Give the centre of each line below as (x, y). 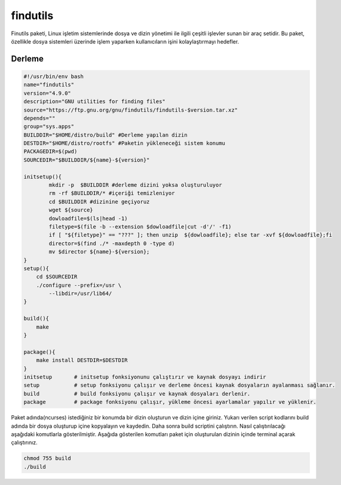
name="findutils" (49, 85)
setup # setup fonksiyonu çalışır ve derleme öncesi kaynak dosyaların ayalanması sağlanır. (179, 385)
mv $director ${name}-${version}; (99, 252)
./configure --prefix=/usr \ (79, 285)
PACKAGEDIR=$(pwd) (50, 152)
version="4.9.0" (47, 93)
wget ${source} (71, 210)
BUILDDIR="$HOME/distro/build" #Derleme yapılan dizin (105, 135)
